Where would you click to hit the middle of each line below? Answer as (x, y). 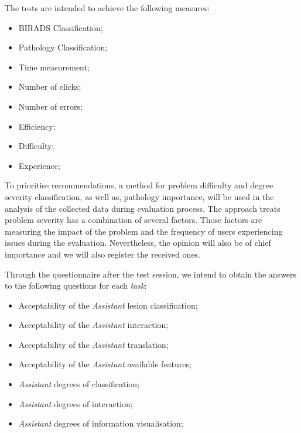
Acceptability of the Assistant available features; (105, 364)
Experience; (39, 165)
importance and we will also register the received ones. (103, 254)
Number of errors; (50, 106)
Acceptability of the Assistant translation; (93, 344)
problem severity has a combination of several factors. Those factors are (134, 220)
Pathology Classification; (63, 47)
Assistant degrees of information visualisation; (101, 423)
